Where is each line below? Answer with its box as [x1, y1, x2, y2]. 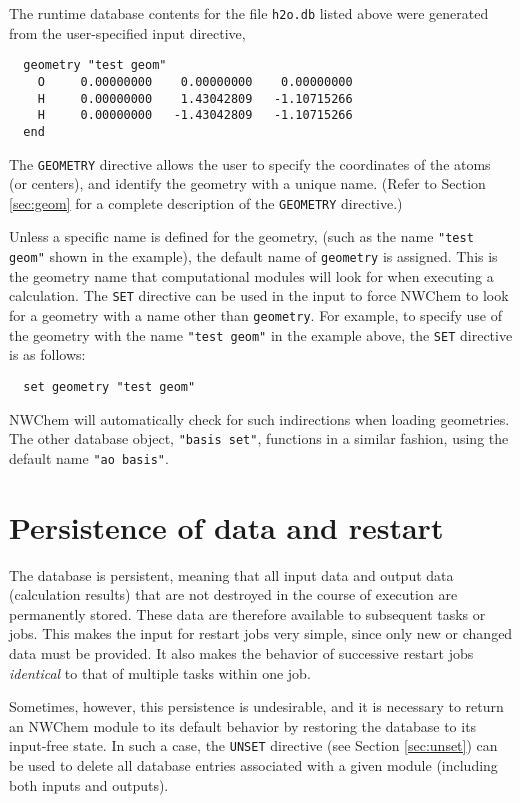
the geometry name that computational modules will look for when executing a [9, 265, 494, 286]
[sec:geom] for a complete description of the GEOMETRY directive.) [9, 192, 403, 213]
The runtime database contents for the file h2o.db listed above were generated [9, 3, 489, 23]
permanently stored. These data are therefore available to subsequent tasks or [9, 603, 486, 624]
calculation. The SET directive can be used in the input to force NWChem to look [9, 285, 509, 306]
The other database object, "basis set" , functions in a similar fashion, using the [9, 428, 509, 449]
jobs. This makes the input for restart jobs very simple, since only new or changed [9, 623, 513, 644]
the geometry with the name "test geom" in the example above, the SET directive [9, 324, 513, 345]
